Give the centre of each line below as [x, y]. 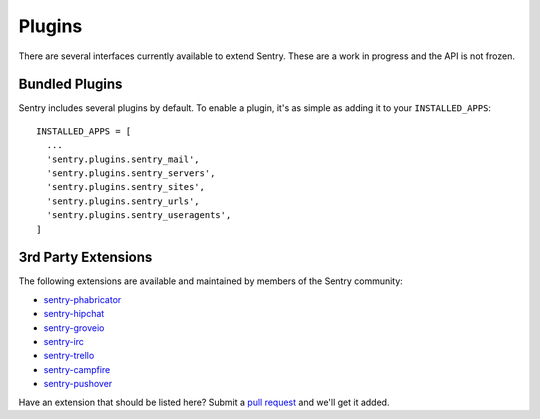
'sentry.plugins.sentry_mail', [123, 159]
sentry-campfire [77, 369]
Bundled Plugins [70, 84]
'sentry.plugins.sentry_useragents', [139, 215]
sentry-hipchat [74, 314]
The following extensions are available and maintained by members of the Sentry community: [211, 281]
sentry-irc [64, 342]
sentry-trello [69, 356]
